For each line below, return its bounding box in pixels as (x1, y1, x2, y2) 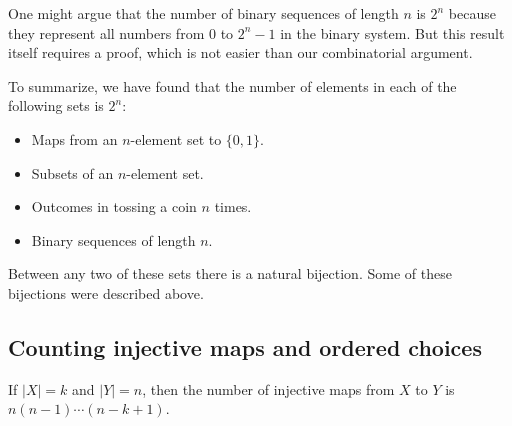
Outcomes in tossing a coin (31, 196, 197, 217)
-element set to (130, 128, 222, 149)
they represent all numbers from (8, 22, 205, 43)
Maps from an (31, 128, 118, 149)
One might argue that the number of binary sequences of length (8, 3, 399, 23)
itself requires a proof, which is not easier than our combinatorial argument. (8, 42, 473, 63)
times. (214, 196, 252, 217)
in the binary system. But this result (280, 22, 505, 43)
